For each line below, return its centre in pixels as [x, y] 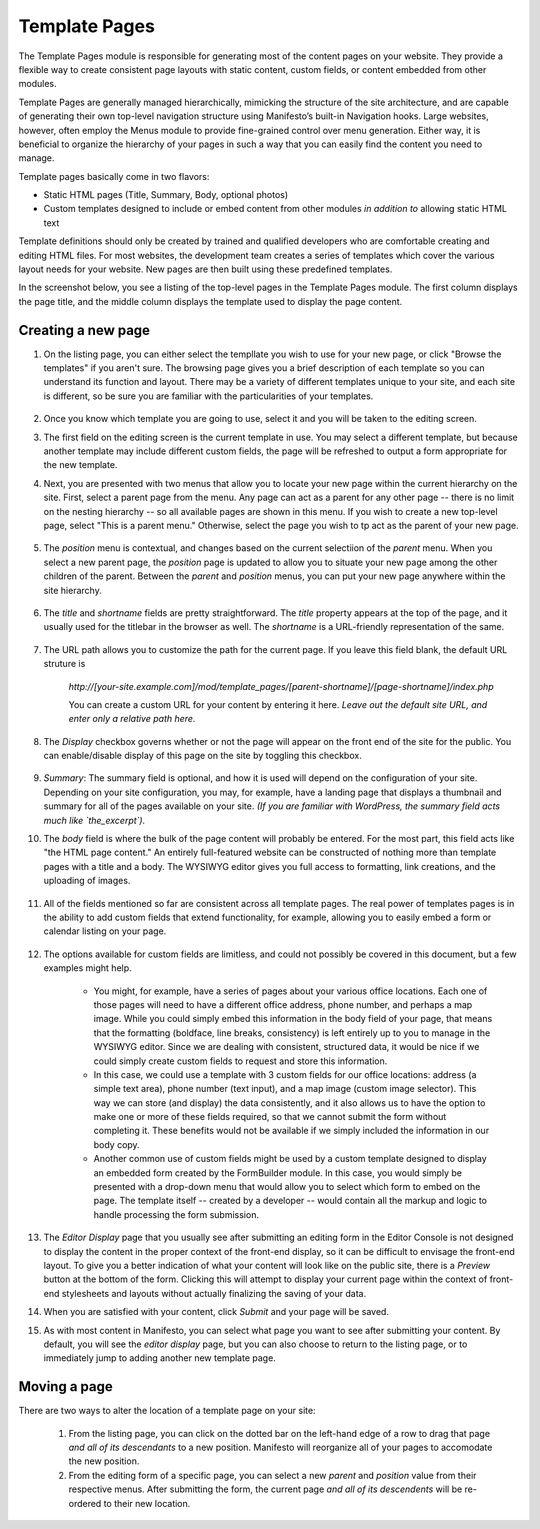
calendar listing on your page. [105, 931]
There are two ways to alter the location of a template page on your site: [167, 1411]
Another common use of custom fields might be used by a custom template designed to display [290, 1159]
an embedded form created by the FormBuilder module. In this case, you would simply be [277, 1172]
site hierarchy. [72, 590]
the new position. [104, 1461]
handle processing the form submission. [176, 1214]
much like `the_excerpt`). [94, 820]
